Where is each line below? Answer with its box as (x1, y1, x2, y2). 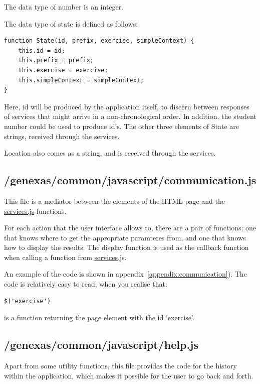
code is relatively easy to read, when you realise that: (4, 279, 167, 289)
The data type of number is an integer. (4, 2, 124, 12)
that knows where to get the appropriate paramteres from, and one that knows (4, 232, 246, 242)
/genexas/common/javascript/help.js (4, 337, 198, 352)
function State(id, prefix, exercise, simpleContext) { (4, 37, 194, 45)
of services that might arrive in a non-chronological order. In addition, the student (4, 111, 256, 121)
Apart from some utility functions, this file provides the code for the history (4, 360, 237, 371)
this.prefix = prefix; (18, 57, 94, 64)
